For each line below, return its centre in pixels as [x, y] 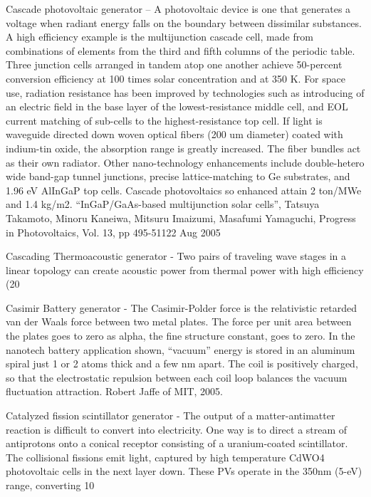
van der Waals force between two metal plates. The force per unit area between [179, 321]
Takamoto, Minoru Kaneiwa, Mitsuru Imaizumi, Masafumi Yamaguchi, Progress [181, 218]
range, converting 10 [50, 485]
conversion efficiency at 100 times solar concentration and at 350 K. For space [176, 78]
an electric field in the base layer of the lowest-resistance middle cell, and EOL [177, 106]
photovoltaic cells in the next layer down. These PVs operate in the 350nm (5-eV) [184, 471]
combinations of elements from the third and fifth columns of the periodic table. [181, 50]
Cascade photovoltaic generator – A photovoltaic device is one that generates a [178, 9]
